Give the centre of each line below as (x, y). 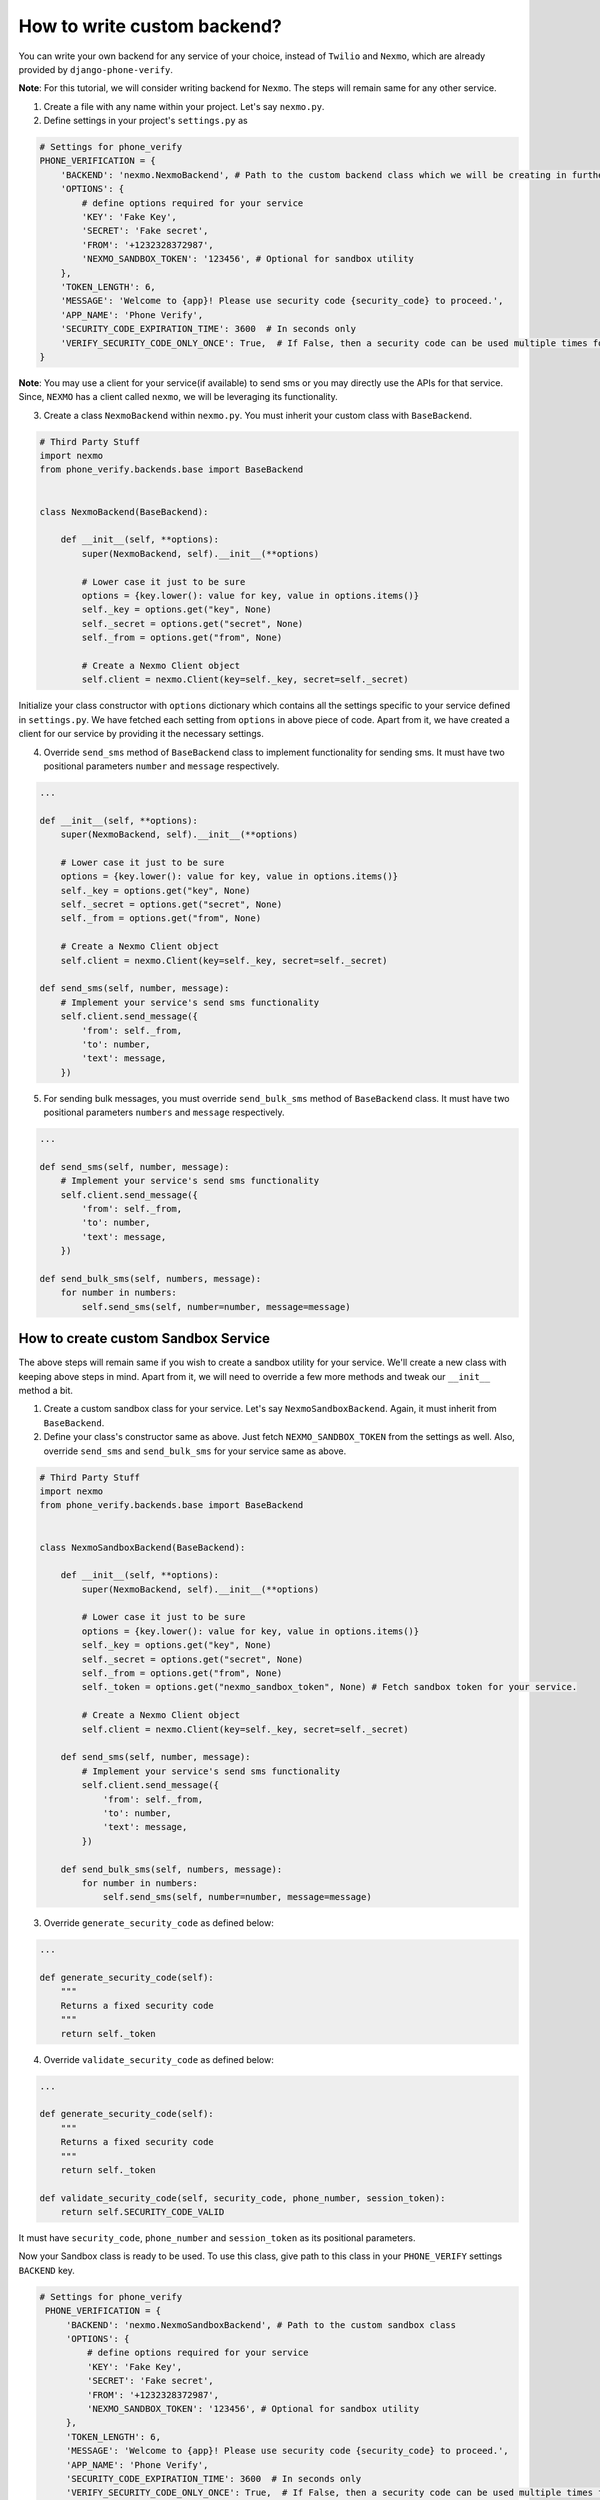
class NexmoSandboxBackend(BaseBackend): (142, 1547)
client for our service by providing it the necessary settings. (141, 734)
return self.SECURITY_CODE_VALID (142, 2212)
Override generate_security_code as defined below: (158, 1923)
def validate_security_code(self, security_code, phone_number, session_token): (242, 2198)
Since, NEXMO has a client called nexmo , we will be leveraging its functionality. (178, 397)
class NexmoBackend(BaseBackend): (124, 511)
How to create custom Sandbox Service (144, 1338)
